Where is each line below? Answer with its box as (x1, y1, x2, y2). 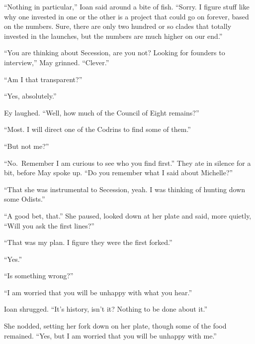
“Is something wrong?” (4, 270, 74, 281)
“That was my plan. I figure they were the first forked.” (4, 237, 172, 247)
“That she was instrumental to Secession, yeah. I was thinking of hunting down (4, 184, 246, 194)
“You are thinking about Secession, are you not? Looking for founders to (4, 47, 225, 58)
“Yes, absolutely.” (4, 91, 57, 101)
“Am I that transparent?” (4, 74, 83, 84)
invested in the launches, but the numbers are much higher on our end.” (4, 30, 223, 41)
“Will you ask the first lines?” (4, 220, 94, 230)
